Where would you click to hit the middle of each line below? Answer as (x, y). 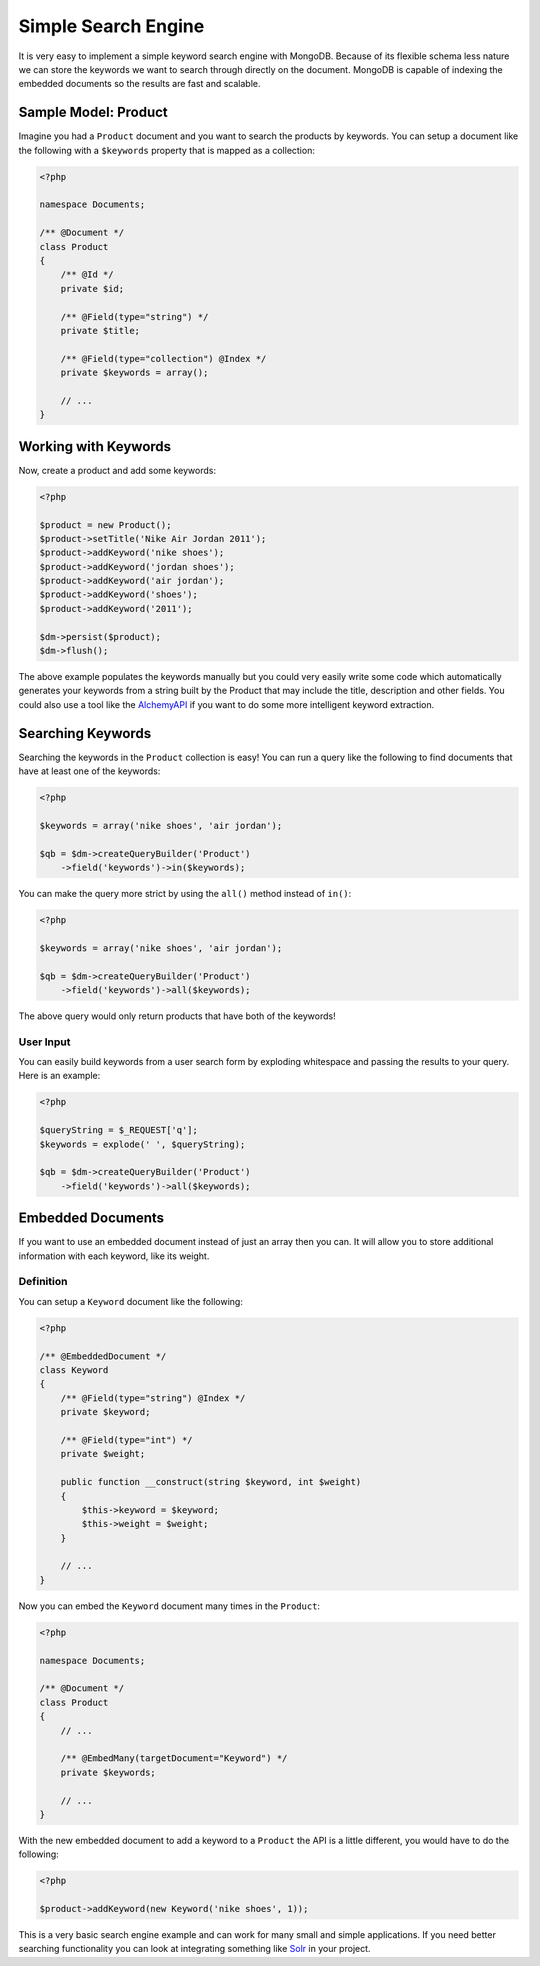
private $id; (92, 288)
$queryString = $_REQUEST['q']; (119, 1130)
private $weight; (103, 1454)
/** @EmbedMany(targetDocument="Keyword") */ (174, 1758)
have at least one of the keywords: (89, 771)
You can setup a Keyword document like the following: (131, 1301)
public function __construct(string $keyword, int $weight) (211, 1482)
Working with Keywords (95, 446)
